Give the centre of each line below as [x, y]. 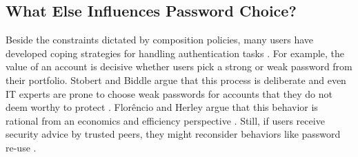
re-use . [21, 147]
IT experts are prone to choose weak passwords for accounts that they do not [169, 93]
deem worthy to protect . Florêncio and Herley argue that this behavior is [162, 107]
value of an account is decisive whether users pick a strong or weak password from [179, 66]
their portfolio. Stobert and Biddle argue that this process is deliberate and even [176, 80]
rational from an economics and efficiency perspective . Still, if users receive [165, 120]
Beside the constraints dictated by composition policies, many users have [160, 40]
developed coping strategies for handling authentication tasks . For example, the [175, 53]
